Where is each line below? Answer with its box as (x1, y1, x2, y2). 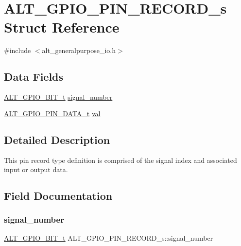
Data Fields (4, 69, 64, 84)
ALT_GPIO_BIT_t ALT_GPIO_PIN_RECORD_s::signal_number (4, 232, 213, 243)
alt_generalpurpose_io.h (42, 45, 116, 55)
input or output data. (4, 164, 68, 175)
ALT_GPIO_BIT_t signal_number (4, 92, 113, 102)
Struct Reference (4, 17, 120, 37)
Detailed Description (4, 132, 110, 147)
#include (4, 45, 31, 55)
